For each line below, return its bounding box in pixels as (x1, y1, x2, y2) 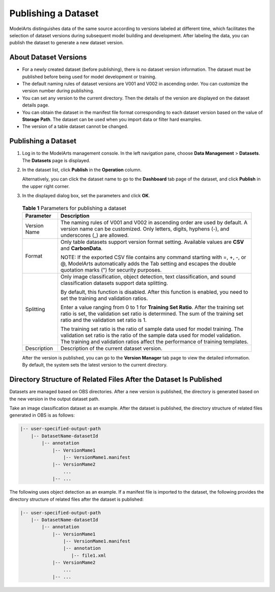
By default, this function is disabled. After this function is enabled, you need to (60, 288, 249, 295)
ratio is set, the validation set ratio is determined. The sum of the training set (60, 310, 243, 317)
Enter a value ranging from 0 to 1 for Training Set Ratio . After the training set (60, 303, 244, 311)
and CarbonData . (60, 245, 103, 252)
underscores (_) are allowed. (60, 231, 129, 239)
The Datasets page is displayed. (22, 157, 91, 163)
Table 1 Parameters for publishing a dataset (22, 204, 127, 212)
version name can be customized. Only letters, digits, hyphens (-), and (60, 225, 230, 232)
